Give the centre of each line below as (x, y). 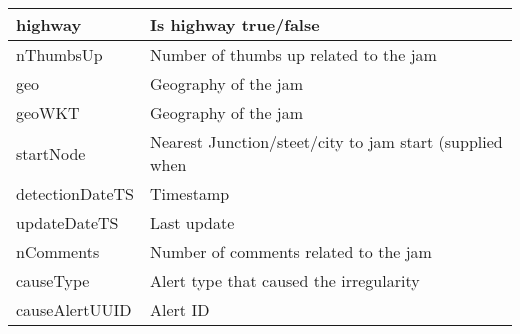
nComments (58, 251)
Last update (192, 222)
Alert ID (180, 309)
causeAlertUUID (74, 309)
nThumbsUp (59, 54)
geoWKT (48, 112)
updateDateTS (67, 222)
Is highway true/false (235, 24)
